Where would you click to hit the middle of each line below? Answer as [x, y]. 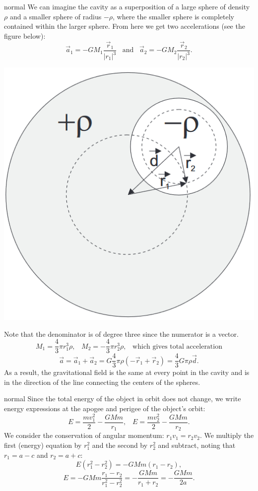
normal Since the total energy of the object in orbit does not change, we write [123, 399]
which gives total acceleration [177, 346]
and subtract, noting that [197, 445]
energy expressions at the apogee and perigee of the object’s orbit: [105, 408]
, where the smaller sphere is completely [173, 16]
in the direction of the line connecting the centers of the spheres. [102, 382]
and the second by [120, 445]
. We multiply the [227, 435]
